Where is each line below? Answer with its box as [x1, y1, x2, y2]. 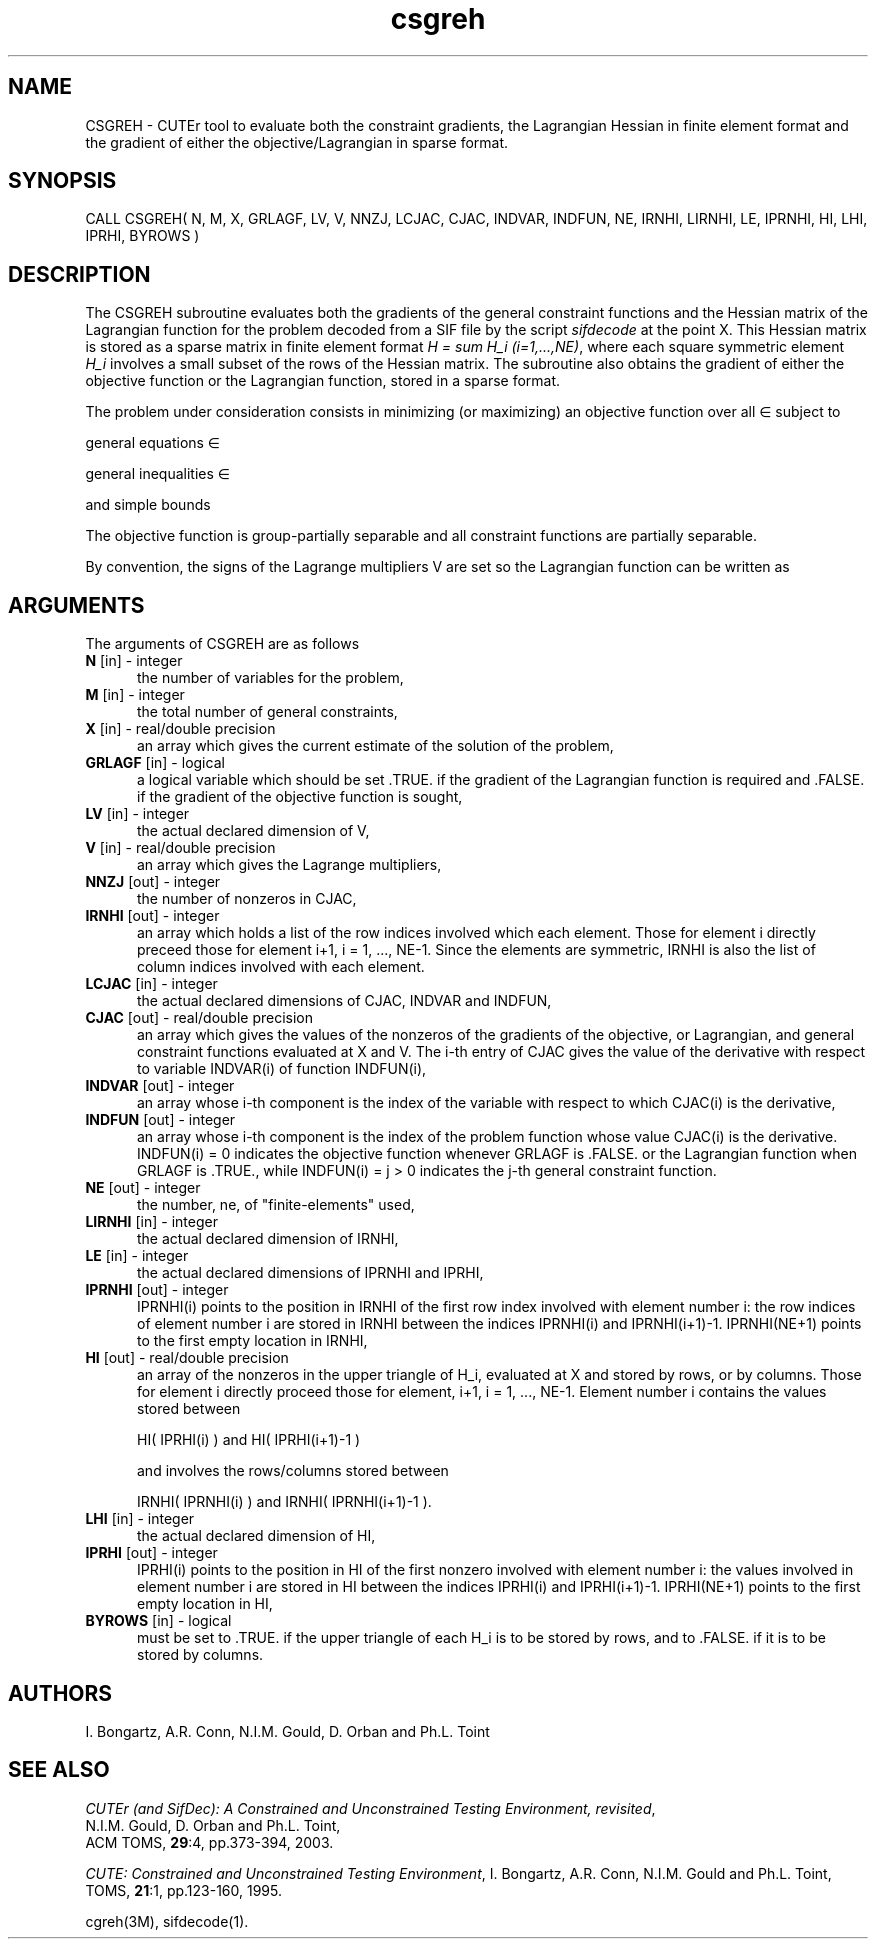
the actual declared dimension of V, [137, 822, 370, 840]
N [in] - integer [85, 652, 183, 670]
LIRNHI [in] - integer [85, 1213, 218, 1231]
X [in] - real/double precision [85, 720, 276, 738]
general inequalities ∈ [85, 465, 231, 483]
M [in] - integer [85, 686, 185, 704]
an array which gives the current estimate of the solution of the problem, [137, 737, 614, 755]
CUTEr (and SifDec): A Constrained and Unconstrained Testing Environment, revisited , [85, 1799, 656, 1817]
